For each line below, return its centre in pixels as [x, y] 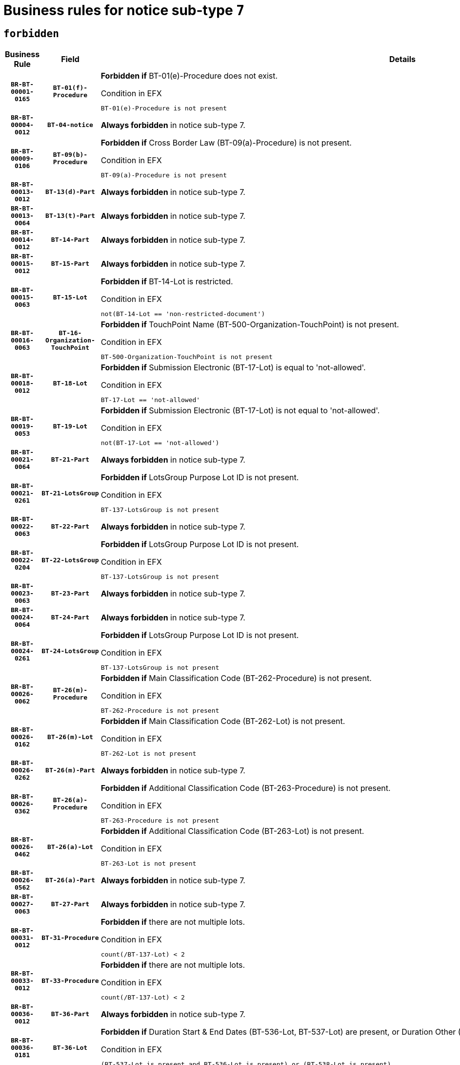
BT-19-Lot [70, 426]
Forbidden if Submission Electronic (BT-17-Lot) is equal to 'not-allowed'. [233, 368]
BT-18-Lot [70, 383]
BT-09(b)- [70, 155]
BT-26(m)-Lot [70, 737]
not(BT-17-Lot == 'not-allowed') [160, 443]
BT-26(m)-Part [70, 770]
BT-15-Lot [70, 297]
